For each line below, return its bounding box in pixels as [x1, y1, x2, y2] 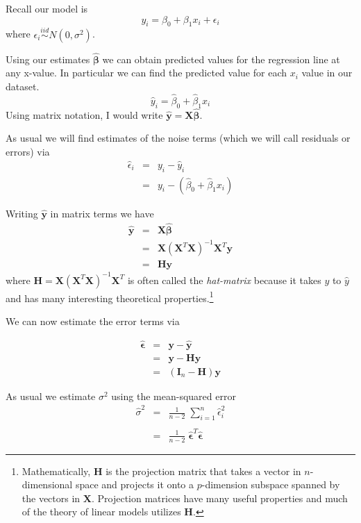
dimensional [22, 477, 73, 492]
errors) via [6, 144, 50, 159]
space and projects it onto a [75, 477, 194, 492]
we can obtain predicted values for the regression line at [102, 51, 340, 66]
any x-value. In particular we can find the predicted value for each [6, 65, 287, 80]
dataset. [6, 79, 40, 94]
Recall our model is [6, 1, 88, 15]
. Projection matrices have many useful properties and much [91, 490, 348, 505]
